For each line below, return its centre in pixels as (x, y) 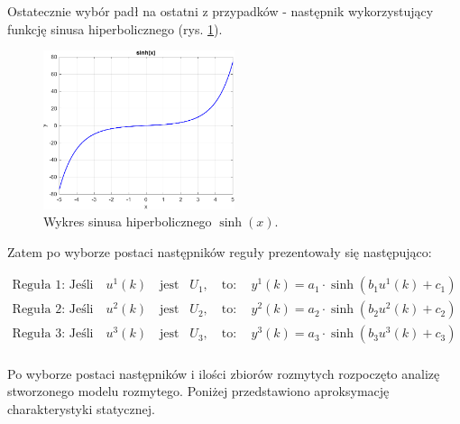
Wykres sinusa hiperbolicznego (128, 221)
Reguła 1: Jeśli (53, 286)
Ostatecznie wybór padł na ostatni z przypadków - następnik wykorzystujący (221, 11)
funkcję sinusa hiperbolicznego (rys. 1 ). (115, 28)
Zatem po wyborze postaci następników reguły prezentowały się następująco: (220, 251)
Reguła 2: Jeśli (53, 310)
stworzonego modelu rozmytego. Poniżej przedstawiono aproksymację (198, 391)
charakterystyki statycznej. (81, 408)
